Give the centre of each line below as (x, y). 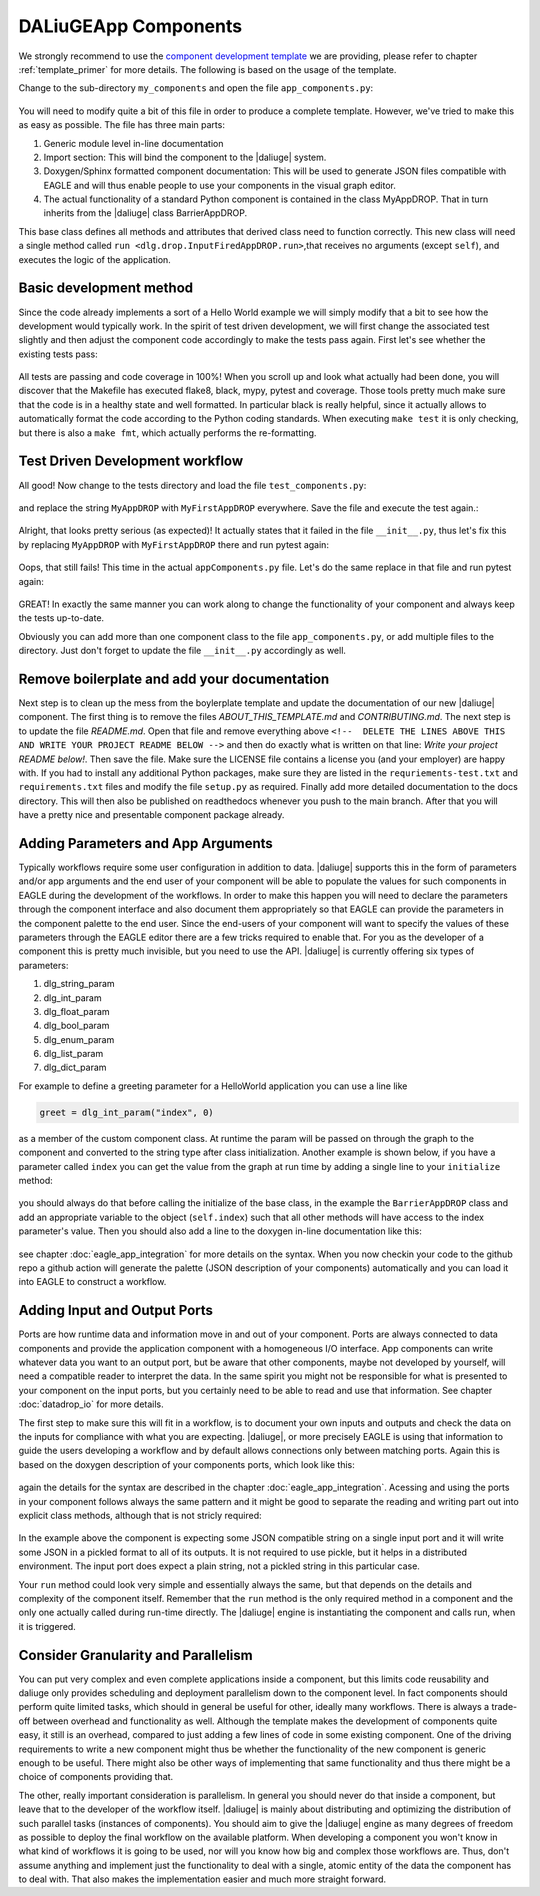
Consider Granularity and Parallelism (136, 1655)
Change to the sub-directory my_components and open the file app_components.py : (196, 88)
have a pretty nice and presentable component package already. (151, 815)
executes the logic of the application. (95, 259)
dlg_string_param (79, 984)
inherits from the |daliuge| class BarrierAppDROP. (145, 213)
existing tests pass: (58, 354)
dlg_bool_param (76, 1026)
